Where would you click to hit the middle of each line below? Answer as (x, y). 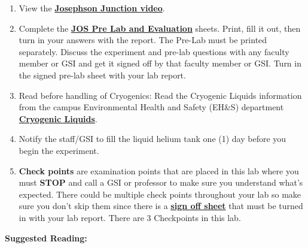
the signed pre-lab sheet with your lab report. (102, 75)
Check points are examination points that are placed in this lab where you (159, 170)
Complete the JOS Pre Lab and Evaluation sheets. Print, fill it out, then (160, 28)
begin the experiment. (59, 150)
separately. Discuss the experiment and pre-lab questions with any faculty (154, 51)
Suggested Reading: (46, 238)
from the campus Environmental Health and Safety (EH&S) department (151, 107)
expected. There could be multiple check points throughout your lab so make (160, 194)
